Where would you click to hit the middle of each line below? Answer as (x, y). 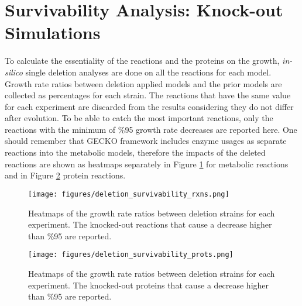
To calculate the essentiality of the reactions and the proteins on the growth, (142, 61)
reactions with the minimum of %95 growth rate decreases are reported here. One (151, 129)
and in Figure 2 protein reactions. (65, 175)
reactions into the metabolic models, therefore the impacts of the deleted (135, 152)
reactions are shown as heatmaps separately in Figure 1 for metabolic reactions (147, 164)
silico (14, 72)
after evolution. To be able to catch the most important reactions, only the (139, 118)
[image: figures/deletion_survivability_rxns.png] (129, 194)
